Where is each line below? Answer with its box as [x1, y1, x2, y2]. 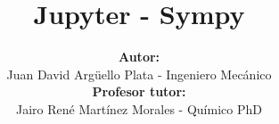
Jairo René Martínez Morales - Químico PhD [16, 99, 262, 118]
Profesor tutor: [92, 82, 186, 101]
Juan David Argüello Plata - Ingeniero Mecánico [6, 64, 272, 83]
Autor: [118, 47, 160, 66]
